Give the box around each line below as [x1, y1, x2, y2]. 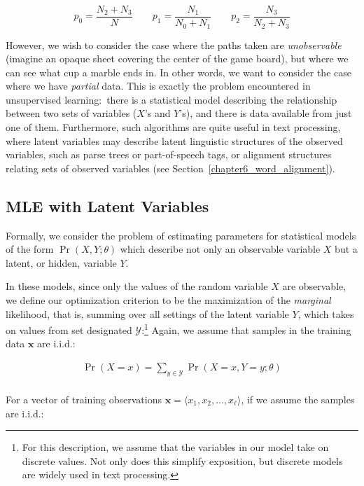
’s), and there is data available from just [179, 106, 352, 120]
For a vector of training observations [6, 391, 162, 406]
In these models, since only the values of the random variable [6, 279, 268, 293]
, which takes [297, 306, 354, 321]
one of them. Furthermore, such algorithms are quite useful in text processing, [6, 120, 341, 134]
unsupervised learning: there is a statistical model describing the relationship [6, 92, 337, 106]
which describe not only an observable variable [120, 242, 321, 256]
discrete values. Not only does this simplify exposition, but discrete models [22, 453, 343, 468]
